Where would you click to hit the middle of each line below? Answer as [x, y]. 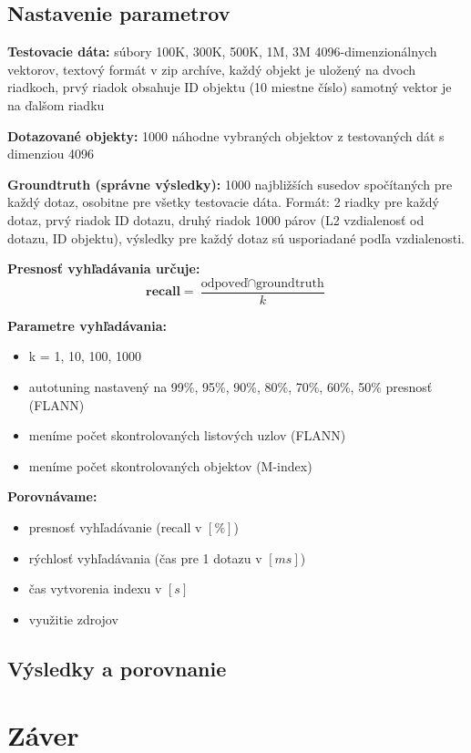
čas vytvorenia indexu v [95, 588]
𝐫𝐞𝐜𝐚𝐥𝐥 [163, 292]
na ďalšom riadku [56, 104]
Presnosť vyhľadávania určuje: [104, 268]
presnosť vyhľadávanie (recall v [115, 526]
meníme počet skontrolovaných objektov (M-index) [170, 465]
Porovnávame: [52, 496]
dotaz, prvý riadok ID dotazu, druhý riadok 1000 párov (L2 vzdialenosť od [216, 219]
